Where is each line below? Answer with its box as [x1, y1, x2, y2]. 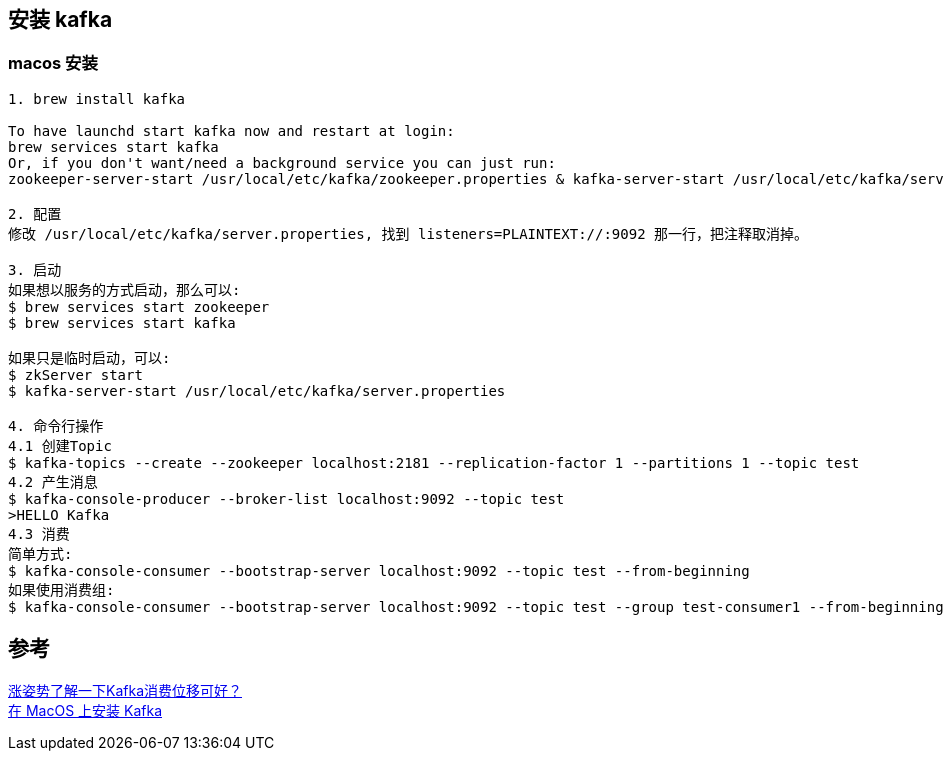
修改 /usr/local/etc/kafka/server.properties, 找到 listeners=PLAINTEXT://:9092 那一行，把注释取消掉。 [8, 225, 809, 242]
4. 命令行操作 [8, 417, 104, 434]
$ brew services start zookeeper [8, 298, 270, 315]
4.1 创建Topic [8, 437, 112, 454]
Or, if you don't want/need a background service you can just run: [8, 154, 556, 171]
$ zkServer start [8, 366, 143, 383]
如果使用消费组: [8, 581, 115, 598]
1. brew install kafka [8, 90, 186, 107]
